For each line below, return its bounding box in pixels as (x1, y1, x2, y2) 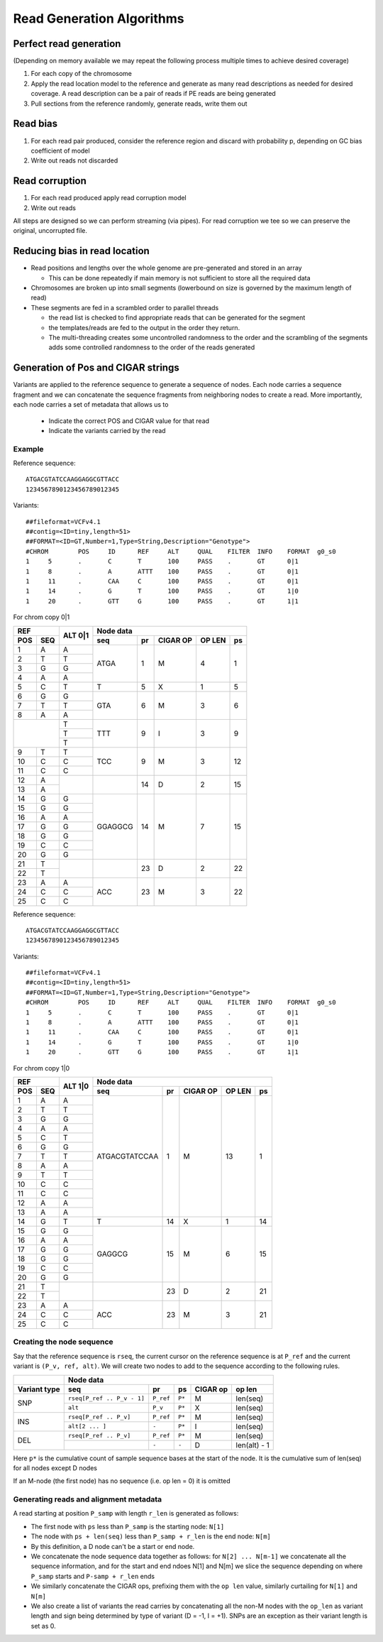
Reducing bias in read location (13, 245, 150, 257)
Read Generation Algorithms (13, 11, 184, 26)
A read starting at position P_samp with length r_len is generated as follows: (13, 1509, 239, 1518)
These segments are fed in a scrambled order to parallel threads (30, 303, 219, 312)
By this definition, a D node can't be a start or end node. (30, 1542, 195, 1550)
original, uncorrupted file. (13, 226, 88, 235)
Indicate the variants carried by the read (48, 426, 166, 434)
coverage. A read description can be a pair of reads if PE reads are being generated (30, 89, 276, 98)
